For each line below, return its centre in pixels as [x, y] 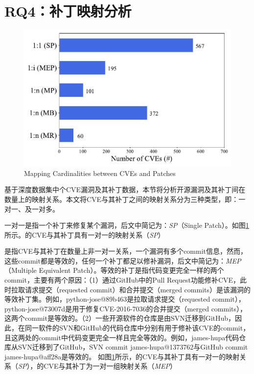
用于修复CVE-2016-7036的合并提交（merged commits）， [160, 308]
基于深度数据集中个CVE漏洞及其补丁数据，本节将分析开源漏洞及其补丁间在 [125, 189]
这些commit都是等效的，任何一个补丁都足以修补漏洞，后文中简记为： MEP [123, 260]
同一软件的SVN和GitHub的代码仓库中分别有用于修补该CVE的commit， [137, 328]
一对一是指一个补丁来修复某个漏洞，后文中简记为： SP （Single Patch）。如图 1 [127, 225]
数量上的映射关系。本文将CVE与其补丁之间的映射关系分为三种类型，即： [122, 199]
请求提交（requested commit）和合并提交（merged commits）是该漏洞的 [138, 289]
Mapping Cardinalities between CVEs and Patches [100, 173]
